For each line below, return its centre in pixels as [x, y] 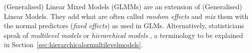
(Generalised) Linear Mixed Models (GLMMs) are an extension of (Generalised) [123, 6]
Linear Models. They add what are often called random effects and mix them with [126, 16]
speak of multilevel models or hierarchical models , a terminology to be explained [124, 35]
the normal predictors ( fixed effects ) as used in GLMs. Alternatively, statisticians [124, 26]
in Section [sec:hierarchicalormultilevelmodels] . [74, 44]
